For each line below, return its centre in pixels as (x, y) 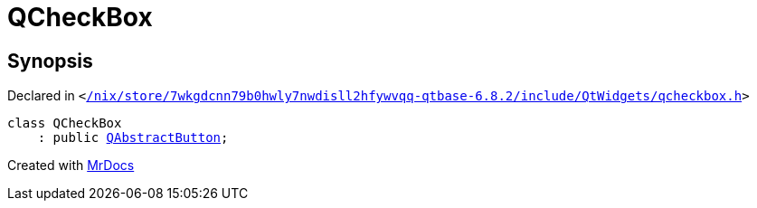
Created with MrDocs (71, 165)
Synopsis (50, 61)
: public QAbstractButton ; (133, 138)
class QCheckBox (65, 123)
